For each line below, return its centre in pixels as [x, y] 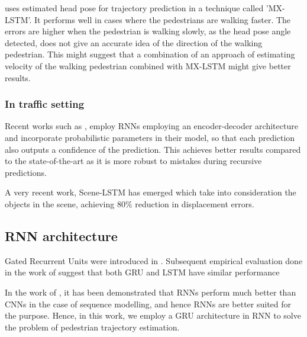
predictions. [26, 172]
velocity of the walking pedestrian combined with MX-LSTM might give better [148, 65]
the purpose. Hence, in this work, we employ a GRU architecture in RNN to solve [153, 315]
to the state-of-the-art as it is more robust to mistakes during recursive [133, 161]
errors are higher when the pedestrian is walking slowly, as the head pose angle [148, 31]
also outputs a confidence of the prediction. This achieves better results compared [153, 149]
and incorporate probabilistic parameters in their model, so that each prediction [150, 137]
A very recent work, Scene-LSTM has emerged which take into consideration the [151, 192]
